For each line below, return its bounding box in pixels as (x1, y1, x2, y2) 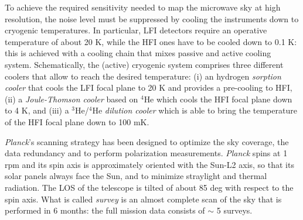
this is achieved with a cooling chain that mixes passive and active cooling (5, 47, 271, 59)
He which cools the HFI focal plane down (144, 92, 292, 105)
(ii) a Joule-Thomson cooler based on (5, 92, 138, 105)
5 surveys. (216, 204, 253, 216)
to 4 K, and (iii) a (5, 104, 69, 116)
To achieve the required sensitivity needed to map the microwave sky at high (5, 1, 281, 13)
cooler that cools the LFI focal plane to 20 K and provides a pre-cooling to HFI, (5, 81, 292, 94)
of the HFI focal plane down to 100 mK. (5, 115, 149, 128)
